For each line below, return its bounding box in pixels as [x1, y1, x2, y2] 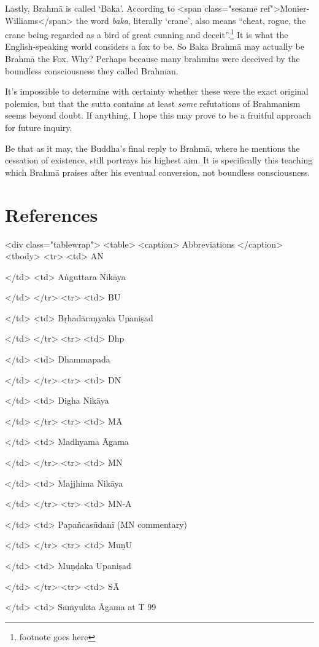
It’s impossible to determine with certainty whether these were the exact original [5, 85, 309, 98]
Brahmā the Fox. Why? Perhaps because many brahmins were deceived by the [5, 52, 300, 65]
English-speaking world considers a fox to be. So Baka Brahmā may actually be [5, 40, 304, 53]
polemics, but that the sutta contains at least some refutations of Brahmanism [5, 96, 301, 109]
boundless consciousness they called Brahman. [5, 64, 179, 77]
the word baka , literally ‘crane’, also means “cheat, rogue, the [75, 14, 306, 26]
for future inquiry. [5, 121, 72, 133]
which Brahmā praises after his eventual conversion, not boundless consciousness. [5, 165, 310, 178]
